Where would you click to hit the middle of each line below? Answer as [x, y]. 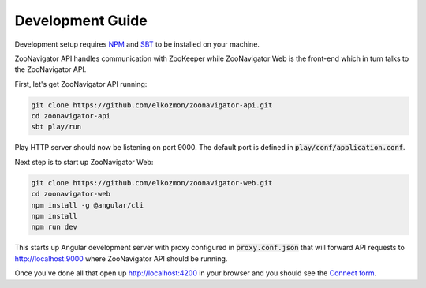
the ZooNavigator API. [50, 69]
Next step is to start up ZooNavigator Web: [84, 162]
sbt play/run [56, 127]
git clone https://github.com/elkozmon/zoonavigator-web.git [152, 183]
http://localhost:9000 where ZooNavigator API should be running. [121, 258]
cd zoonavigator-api [71, 116]
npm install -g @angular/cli [88, 205]
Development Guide [81, 21]
